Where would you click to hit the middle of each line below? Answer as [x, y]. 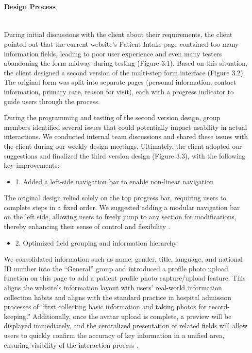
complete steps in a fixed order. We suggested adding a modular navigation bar [122, 207]
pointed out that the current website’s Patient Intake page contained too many [121, 44]
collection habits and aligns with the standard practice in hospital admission [118, 297]
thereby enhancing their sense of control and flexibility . [87, 226]
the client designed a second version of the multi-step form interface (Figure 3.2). [125, 72]
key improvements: [32, 165]
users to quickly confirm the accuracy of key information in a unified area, [114, 335]
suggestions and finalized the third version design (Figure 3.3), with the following [125, 155]
